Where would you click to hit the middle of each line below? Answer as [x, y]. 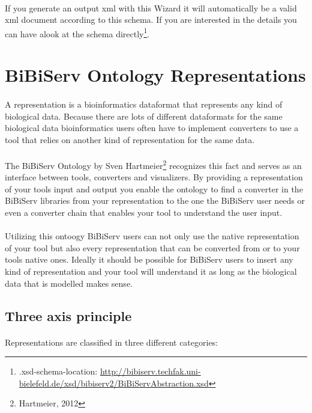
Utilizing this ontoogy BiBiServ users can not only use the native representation [152, 236]
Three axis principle [68, 315]
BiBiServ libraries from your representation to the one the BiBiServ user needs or [155, 200]
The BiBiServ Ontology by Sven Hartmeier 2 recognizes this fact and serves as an [153, 164]
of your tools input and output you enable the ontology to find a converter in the [154, 188]
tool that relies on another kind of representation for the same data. [130, 139]
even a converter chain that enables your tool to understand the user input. [144, 212]
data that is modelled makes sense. [69, 283]
